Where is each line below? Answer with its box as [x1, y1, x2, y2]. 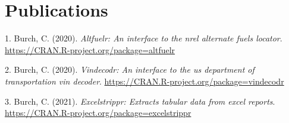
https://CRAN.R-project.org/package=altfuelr [5, 43, 175, 56]
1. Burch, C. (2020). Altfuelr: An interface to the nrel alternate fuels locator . [5, 32, 282, 44]
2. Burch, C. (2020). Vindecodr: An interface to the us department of [5, 63, 255, 76]
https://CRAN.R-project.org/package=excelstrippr [5, 106, 191, 119]
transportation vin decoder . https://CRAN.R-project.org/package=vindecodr [5, 75, 284, 87]
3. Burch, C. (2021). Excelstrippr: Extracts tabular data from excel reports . [5, 95, 275, 107]
